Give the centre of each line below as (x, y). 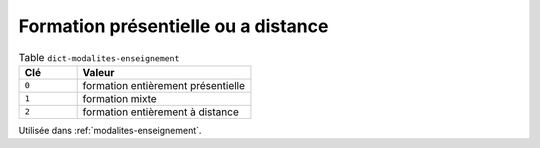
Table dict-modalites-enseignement (99, 57)
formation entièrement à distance (160, 112)
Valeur (98, 72)
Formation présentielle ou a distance (173, 26)
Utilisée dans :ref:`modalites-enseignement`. (110, 130)
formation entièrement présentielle (163, 85)
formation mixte (119, 98)
